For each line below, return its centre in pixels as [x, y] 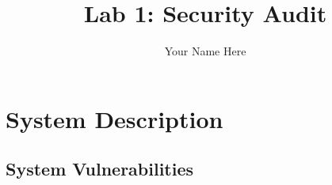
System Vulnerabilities [100, 169]
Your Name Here [205, 51]
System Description [114, 118]
